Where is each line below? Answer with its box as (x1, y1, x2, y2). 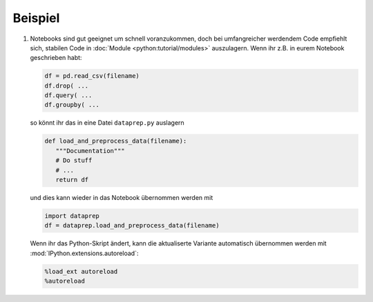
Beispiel (12, 10, 60, 26)
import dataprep (44, 212, 100, 220)
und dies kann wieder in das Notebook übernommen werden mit (30, 194, 213, 201)
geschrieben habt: (30, 54, 82, 62)
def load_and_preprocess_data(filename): (44, 137, 187, 145)
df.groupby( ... (44, 101, 100, 109)
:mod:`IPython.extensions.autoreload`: (30, 249, 139, 257)
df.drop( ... (44, 81, 89, 90)
